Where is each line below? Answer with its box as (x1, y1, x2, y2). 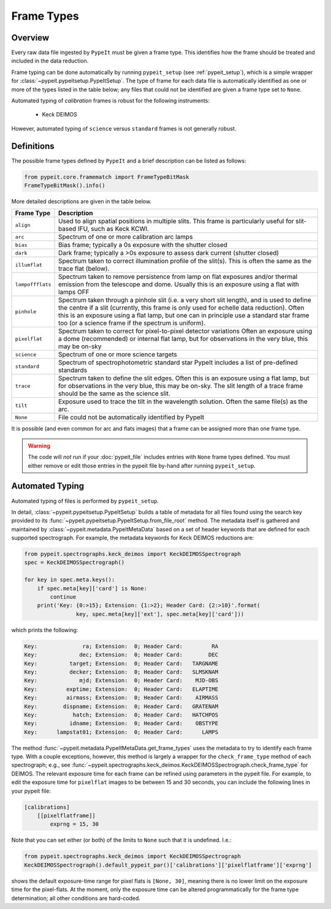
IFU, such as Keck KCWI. (77, 224, 150, 233)
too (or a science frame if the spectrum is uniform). (58, 319, 206, 327)
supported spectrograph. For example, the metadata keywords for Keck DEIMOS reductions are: (11, 534, 254, 542)
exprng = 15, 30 (50, 821, 99, 827)
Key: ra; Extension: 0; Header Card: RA (24, 642, 219, 650)
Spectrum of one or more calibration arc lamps (58, 233, 193, 242)
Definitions (11, 141, 55, 151)
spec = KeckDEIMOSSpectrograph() (24, 559, 125, 566)
